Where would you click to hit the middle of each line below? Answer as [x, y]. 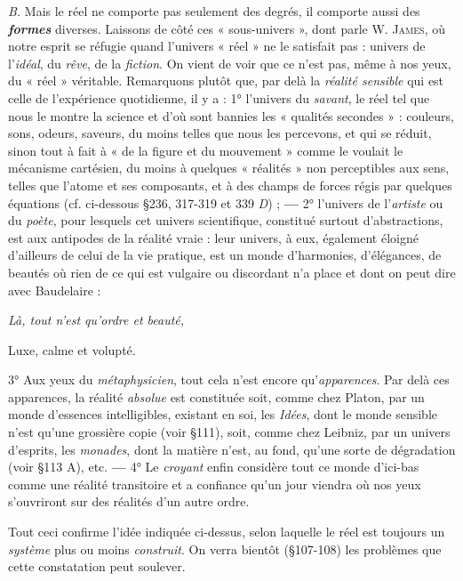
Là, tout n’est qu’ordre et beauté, [96, 320]
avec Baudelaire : [55, 290]
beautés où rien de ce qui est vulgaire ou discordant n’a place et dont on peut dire [232, 272]
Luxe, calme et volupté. [72, 349]
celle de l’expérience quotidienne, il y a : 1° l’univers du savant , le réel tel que [219, 97]
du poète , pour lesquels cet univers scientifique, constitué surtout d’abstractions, [226, 220]
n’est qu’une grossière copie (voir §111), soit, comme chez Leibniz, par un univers [229, 432]
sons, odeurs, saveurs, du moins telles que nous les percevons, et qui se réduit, [220, 133]
